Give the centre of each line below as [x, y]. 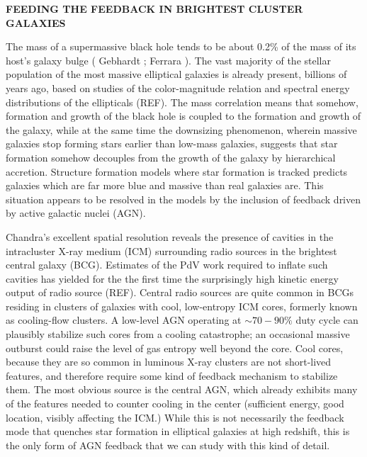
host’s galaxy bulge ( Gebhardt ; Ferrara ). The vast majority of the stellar [168, 60]
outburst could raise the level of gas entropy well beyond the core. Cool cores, [175, 348]
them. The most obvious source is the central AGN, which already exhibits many [182, 389]
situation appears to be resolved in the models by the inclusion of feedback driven [183, 199]
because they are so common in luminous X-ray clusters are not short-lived [169, 362]
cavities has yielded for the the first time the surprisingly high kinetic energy [172, 278]
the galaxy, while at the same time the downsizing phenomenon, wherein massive [181, 129]
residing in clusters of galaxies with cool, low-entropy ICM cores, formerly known [182, 306]
